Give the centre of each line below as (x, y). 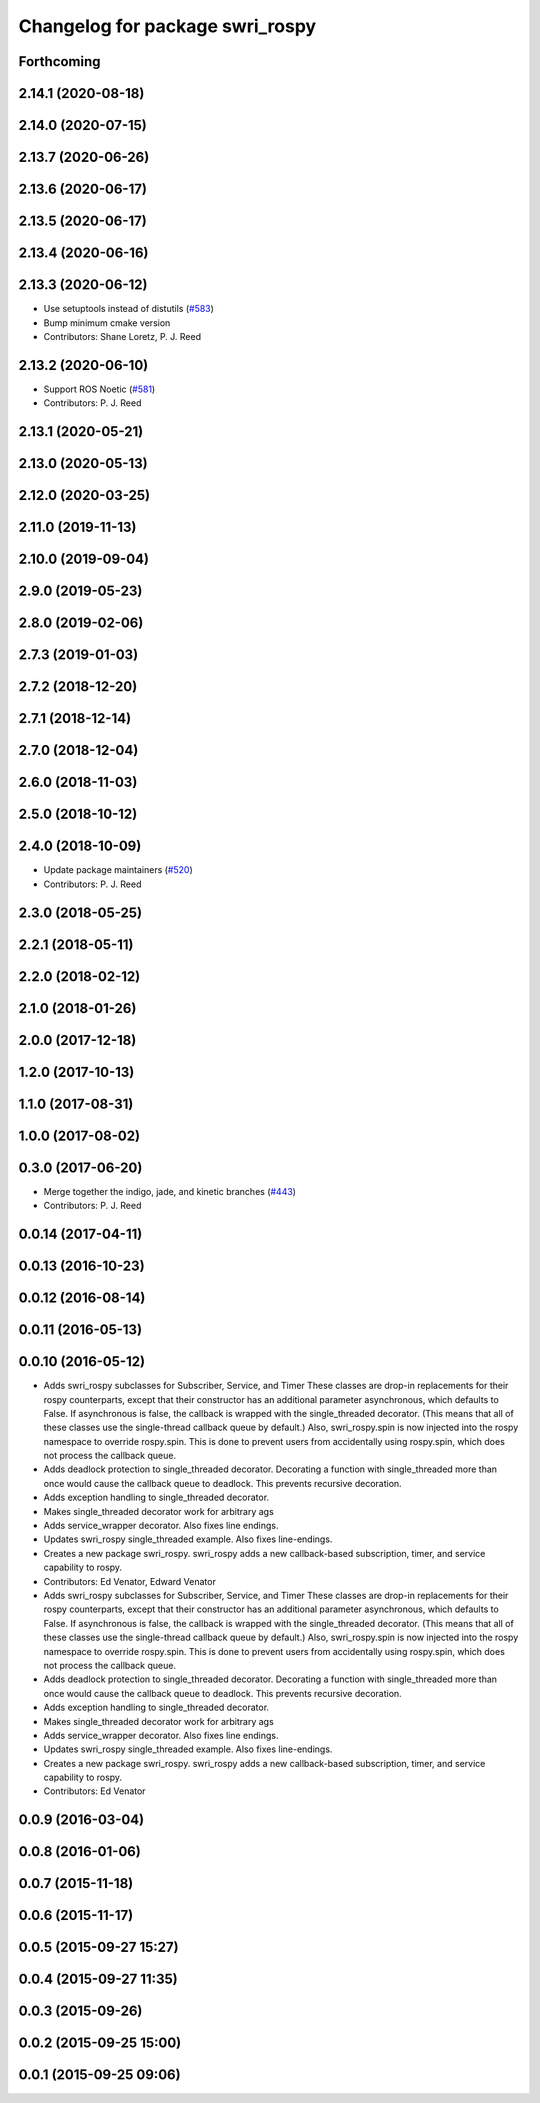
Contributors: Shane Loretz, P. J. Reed (122, 336)
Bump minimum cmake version (107, 322)
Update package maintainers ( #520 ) (118, 870)
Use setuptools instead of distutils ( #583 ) (129, 309)
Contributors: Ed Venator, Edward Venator (130, 1581)
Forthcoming (59, 61)
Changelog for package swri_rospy (167, 26)
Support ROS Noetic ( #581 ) (99, 389)
